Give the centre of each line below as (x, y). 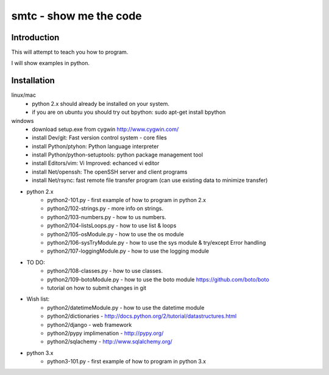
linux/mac (24, 95)
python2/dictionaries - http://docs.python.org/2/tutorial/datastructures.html (142, 316)
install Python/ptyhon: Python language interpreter (95, 146)
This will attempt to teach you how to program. (70, 52)
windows (23, 121)
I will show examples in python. (51, 63)
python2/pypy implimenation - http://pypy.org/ (105, 333)
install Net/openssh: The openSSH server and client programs (110, 172)
